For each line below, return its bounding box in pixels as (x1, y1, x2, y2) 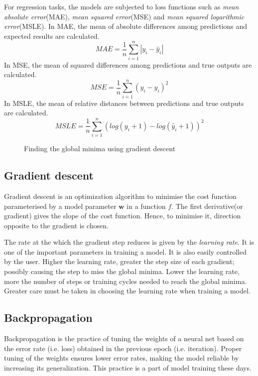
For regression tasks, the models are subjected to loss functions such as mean (4, 1, 239, 11)
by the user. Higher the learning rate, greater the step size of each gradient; (4, 256, 235, 267)
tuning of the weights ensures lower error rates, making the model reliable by (4, 353, 239, 363)
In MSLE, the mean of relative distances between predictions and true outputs (4, 97, 244, 108)
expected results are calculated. (4, 30, 100, 41)
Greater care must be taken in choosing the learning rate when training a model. (4, 285, 251, 296)
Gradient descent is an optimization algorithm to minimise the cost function (4, 190, 237, 201)
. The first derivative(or (171, 200, 243, 211)
